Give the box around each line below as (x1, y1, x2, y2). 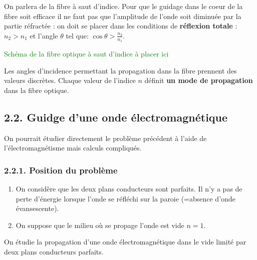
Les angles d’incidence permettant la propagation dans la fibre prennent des (4, 65, 237, 75)
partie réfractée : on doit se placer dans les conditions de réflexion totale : (4, 20, 237, 31)
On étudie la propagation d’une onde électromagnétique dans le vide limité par (4, 236, 246, 247)
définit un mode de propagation (144, 75, 253, 85)
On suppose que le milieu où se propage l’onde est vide (16, 219, 184, 230)
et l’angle (30, 30, 58, 40)
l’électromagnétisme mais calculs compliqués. (4, 142, 142, 153)
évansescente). (16, 203, 59, 213)
